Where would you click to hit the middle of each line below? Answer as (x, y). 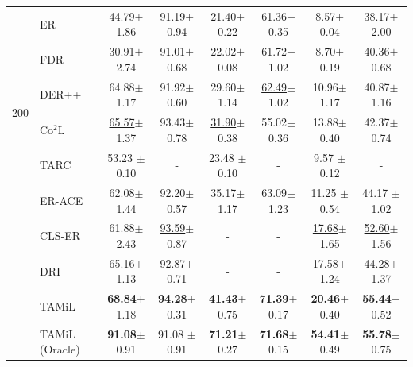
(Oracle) (60, 349)
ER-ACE (62, 200)
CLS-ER (60, 236)
